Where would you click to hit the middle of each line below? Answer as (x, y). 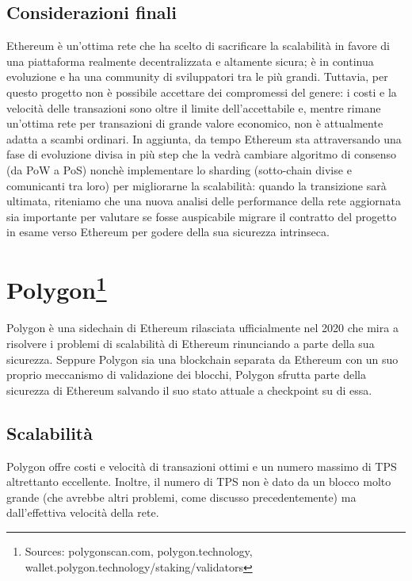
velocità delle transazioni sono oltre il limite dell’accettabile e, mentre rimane (194, 107)
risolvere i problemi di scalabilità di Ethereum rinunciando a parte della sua (191, 343)
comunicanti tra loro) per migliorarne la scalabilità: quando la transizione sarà (196, 185)
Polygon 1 (57, 288)
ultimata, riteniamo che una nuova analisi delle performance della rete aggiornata (204, 201)
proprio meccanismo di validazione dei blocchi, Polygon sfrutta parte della (186, 375)
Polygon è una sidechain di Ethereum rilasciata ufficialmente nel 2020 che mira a (202, 328)
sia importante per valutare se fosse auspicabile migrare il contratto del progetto (202, 216)
